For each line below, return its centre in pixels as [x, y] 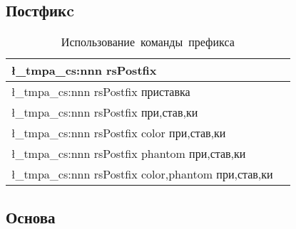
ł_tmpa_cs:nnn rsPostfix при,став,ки [105, 112]
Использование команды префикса [148, 42]
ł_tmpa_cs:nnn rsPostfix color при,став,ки [119, 133]
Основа [31, 217]
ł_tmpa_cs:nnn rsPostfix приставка [101, 92]
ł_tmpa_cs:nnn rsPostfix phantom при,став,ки [129, 154]
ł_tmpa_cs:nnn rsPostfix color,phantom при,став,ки [142, 174]
